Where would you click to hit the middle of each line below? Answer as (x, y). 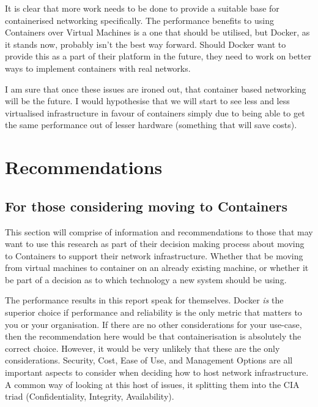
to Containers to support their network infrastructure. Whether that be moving (154, 255)
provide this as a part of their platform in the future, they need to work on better (158, 56)
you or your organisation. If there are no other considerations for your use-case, (153, 324)
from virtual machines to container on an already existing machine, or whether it (157, 268)
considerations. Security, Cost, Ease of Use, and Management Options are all (149, 360)
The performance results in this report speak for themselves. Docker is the (144, 300)
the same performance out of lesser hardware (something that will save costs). (151, 125)
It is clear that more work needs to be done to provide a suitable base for (142, 8)
